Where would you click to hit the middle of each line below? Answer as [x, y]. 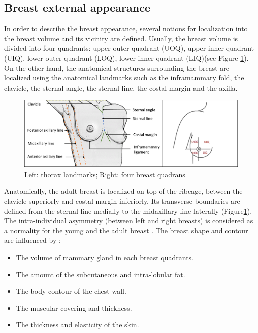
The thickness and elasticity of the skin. [77, 325]
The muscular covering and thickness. [74, 308]
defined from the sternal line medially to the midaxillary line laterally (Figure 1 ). [128, 211]
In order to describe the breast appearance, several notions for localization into [126, 28]
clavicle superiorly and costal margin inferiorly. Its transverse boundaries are [122, 201]
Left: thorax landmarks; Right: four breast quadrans [105, 174]
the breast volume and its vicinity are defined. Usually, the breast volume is [121, 38]
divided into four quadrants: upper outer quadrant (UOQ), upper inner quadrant [129, 48]
